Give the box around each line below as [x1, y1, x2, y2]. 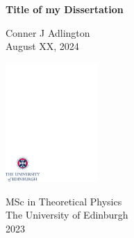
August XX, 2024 [6, 39, 79, 53]
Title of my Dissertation [6, 2, 124, 16]
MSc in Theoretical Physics [6, 194, 122, 208]
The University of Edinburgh [6, 207, 128, 222]
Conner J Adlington [6, 25, 90, 40]
